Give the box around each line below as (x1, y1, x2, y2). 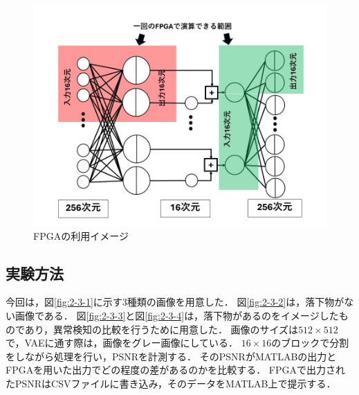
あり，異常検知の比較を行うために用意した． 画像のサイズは (24, 322, 299, 336)
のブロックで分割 (271, 335, 349, 350)
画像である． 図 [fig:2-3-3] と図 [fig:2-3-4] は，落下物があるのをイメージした (15, 308, 339, 322)
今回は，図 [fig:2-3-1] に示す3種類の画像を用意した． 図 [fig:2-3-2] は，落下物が (6, 295, 344, 309)
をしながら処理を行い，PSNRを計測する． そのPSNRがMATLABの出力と (6, 349, 337, 363)
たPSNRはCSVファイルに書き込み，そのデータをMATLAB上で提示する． (6, 376, 336, 390)
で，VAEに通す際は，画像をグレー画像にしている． (6, 335, 238, 350)
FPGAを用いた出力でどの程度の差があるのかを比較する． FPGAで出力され (6, 362, 345, 377)
